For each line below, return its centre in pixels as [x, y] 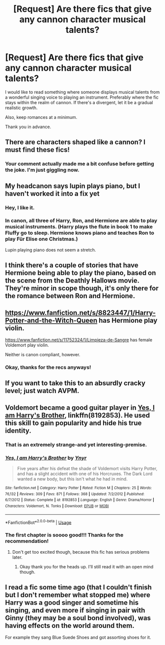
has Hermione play [128, 320]
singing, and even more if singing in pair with [75, 610]
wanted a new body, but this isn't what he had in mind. [72, 479]
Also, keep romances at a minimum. [41, 117]
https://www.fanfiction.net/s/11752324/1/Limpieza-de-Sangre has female [79, 340]
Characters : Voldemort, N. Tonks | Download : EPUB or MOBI [57, 506]
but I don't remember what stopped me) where [78, 595]
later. [17, 557]
